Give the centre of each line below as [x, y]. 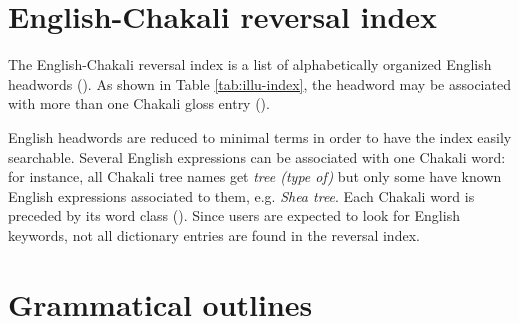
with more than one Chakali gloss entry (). [139, 103]
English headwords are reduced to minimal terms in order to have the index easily [260, 136]
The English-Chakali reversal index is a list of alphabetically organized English [250, 64]
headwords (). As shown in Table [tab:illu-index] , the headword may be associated [259, 83]
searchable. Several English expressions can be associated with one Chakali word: [257, 156]
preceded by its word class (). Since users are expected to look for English [234, 215]
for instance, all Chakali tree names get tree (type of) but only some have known [255, 176]
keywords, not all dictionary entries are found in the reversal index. [214, 234]
